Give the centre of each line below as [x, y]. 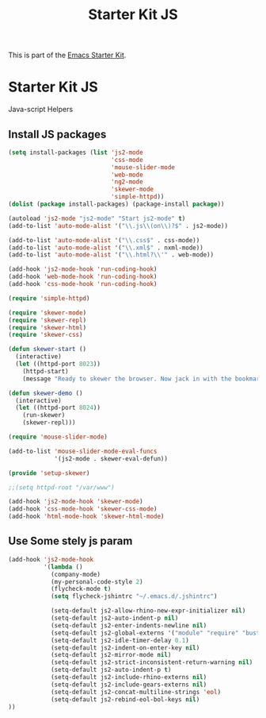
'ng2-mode [127, 182]
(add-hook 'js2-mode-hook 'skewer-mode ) [76, 502]
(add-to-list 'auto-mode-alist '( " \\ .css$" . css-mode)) [104, 240]
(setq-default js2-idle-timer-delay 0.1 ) [120, 640]
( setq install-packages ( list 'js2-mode [76, 152]
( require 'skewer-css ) [46, 335]
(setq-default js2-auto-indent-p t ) [111, 670]
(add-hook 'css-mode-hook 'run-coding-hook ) [83, 284]
